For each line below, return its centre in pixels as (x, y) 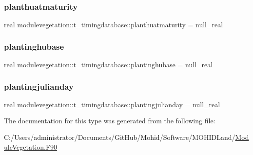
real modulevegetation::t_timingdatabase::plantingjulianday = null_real (112, 104)
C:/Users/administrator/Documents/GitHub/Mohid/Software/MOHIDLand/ (120, 137)
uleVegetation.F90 (31, 146)
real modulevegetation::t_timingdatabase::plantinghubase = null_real (108, 65)
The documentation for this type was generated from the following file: (110, 121)
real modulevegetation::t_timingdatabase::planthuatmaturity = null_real (114, 25)
